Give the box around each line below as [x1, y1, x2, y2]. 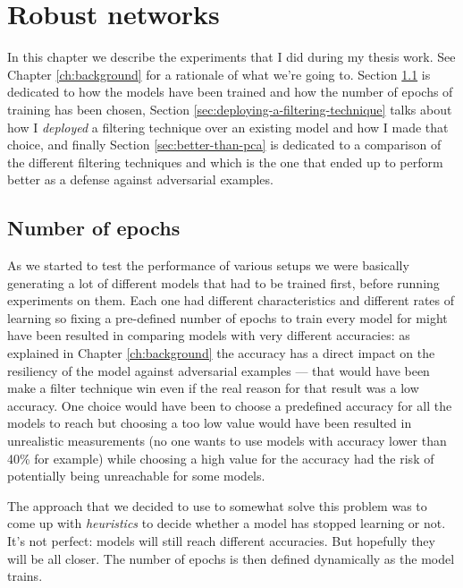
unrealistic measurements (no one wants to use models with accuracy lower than [7, 431, 447, 450]
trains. [7, 567, 43, 585]
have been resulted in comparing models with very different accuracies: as [7, 326, 410, 345]
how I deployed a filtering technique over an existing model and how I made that [7, 117, 449, 136]
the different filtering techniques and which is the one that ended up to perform [7, 152, 443, 171]
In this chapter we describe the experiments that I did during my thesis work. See [7, 47, 456, 66]
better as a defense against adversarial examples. [7, 170, 274, 189]
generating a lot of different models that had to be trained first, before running [7, 273, 440, 292]
